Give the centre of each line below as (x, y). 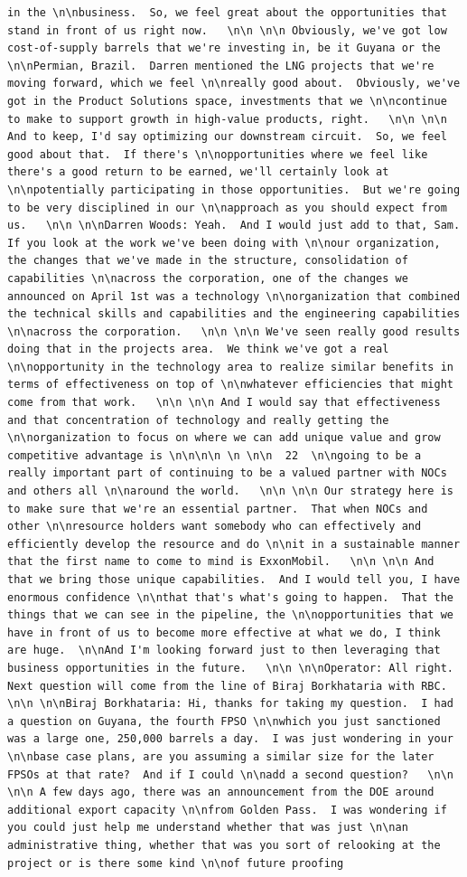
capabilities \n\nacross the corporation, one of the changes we (208, 278)
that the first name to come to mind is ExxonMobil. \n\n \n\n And (221, 562)
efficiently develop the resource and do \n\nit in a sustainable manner (234, 544)
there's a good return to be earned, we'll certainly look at (198, 172)
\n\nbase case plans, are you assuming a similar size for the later (221, 756)
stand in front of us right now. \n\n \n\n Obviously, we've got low (227, 30)
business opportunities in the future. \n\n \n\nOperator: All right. (230, 668)
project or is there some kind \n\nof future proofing (176, 863)
